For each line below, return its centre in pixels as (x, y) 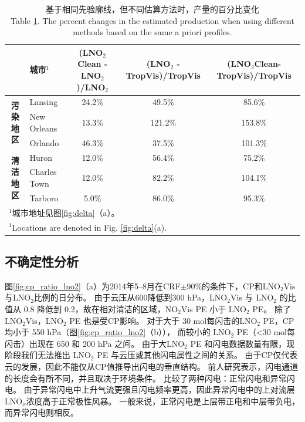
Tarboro (44, 198)
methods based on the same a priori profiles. (152, 32)
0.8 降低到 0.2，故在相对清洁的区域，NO (101, 308)
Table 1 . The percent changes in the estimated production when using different (152, 20)
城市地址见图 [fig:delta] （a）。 (66, 212)
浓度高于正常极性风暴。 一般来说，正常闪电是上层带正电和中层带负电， (163, 401)
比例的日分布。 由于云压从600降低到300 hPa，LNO (131, 297)
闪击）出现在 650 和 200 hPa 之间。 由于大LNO (95, 343)
